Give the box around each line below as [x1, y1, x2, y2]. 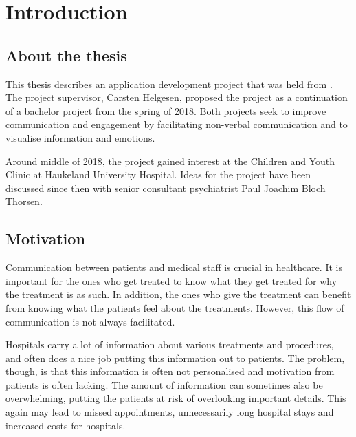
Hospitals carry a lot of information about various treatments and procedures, [5, 337, 334, 352]
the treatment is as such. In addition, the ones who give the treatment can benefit [5, 287, 351, 301]
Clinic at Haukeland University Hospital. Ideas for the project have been [5, 167, 311, 182]
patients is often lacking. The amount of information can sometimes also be [5, 377, 323, 392]
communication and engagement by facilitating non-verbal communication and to [5, 117, 348, 131]
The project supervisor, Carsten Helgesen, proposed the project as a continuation [5, 90, 348, 105]
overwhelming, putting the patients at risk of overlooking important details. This [5, 391, 346, 405]
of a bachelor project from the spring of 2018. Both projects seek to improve [5, 103, 326, 118]
